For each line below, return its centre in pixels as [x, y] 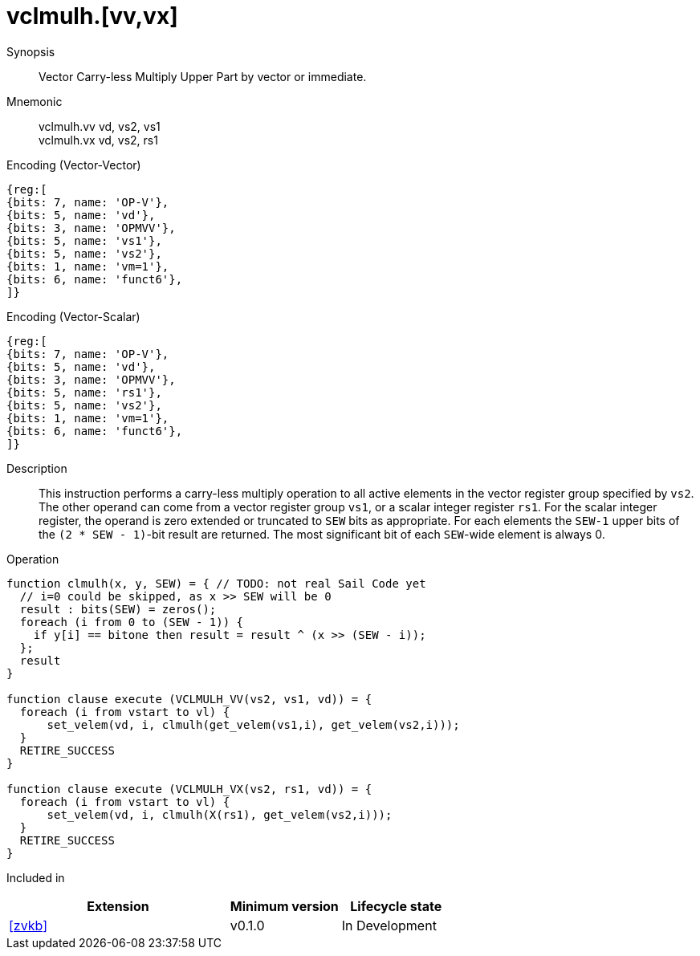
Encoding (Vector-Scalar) [73, 316]
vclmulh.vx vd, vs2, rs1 [98, 140]
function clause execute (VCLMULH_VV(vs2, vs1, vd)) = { [189, 699]
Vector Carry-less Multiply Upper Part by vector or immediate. [203, 76]
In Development [389, 925]
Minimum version [284, 906]
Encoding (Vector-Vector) [74, 165]
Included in [36, 877]
